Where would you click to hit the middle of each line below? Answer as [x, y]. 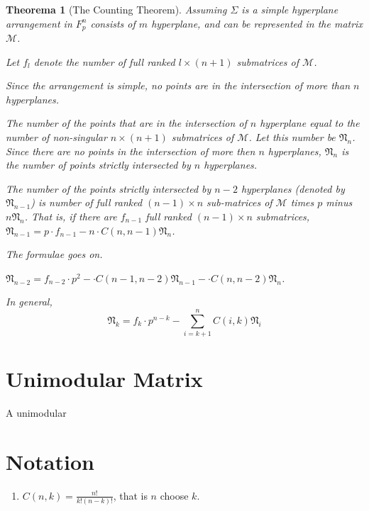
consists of [113, 23]
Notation [50, 461]
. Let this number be [292, 137]
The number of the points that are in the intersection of [126, 123]
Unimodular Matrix [104, 379]
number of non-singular [56, 137]
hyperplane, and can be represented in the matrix [257, 23]
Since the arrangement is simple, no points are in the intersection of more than [178, 85]
